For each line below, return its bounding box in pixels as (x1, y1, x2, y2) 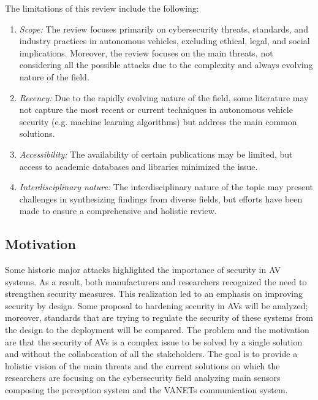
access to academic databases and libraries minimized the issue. (19, 160, 258, 172)
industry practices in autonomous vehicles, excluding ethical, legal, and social (19, 34, 310, 47)
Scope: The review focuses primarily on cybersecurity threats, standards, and (19, 22, 308, 35)
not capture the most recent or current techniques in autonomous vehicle (19, 103, 293, 116)
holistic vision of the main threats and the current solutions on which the (5, 359, 280, 372)
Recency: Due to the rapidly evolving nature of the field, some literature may (19, 91, 309, 104)
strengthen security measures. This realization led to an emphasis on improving (5, 287, 303, 300)
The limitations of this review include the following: (5, 2, 199, 14)
